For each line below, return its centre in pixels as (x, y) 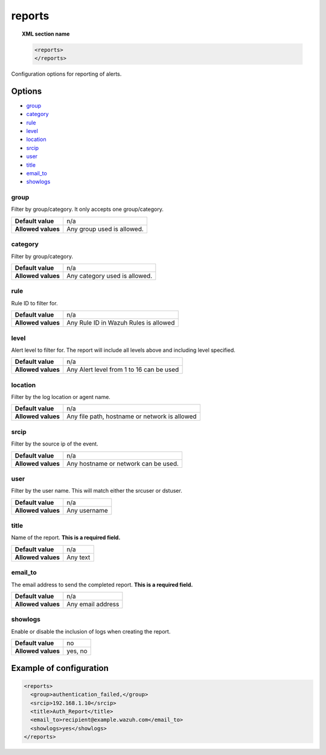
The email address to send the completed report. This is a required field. (102, 585)
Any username (87, 510)
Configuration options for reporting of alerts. (66, 74)
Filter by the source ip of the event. (55, 444)
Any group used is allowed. (105, 228)
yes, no (77, 651)
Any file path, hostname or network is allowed (132, 416)
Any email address (93, 604)
